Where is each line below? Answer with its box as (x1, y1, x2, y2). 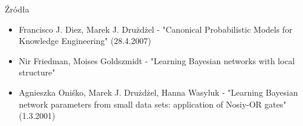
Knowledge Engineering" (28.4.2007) (18, 34, 151, 47)
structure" (18, 66, 55, 78)
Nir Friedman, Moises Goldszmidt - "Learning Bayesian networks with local (18, 54, 295, 67)
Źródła (5, 3, 29, 15)
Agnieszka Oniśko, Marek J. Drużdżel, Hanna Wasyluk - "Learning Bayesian (18, 86, 298, 98)
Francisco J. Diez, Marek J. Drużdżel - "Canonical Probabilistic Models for (18, 23, 293, 35)
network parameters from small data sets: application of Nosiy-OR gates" (18, 97, 286, 110)
